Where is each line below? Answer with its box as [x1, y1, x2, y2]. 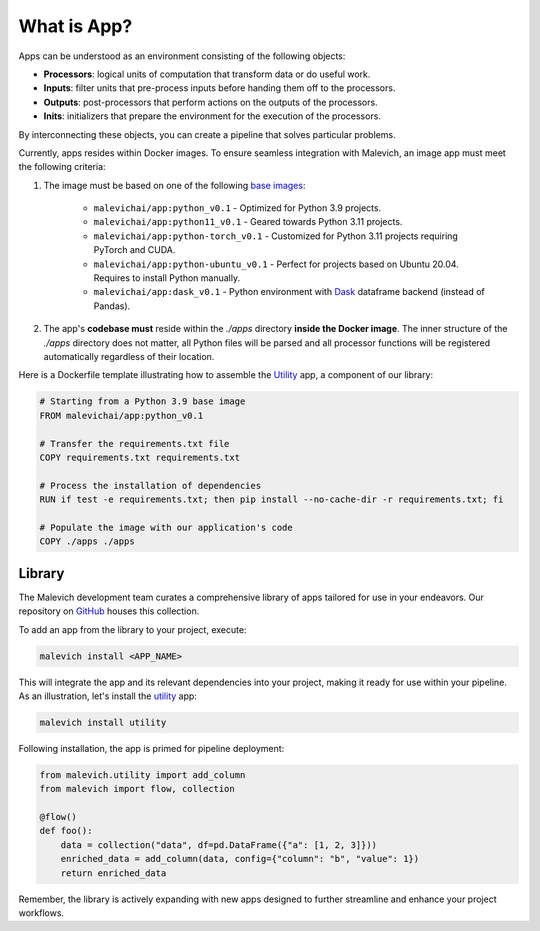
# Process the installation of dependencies [39, 480, 262, 491]
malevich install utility [39, 716, 167, 728]
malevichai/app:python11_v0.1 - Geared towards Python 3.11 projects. [93, 216, 403, 228]
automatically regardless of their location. [43, 350, 215, 362]
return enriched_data [60, 867, 167, 879]
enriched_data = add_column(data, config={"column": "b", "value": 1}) [60, 853, 420, 865]
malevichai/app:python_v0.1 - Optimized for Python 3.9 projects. [93, 202, 382, 214]
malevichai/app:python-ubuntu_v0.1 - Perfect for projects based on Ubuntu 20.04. [93, 258, 459, 270]
